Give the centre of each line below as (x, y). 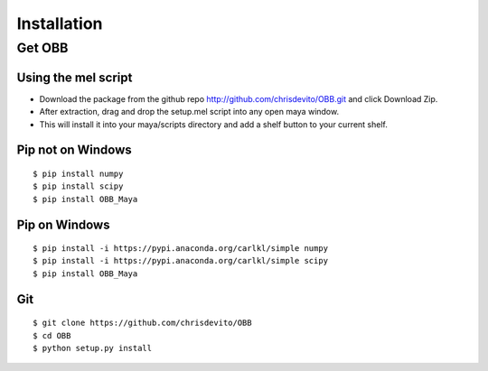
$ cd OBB (52, 335)
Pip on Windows (63, 224)
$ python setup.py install (93, 348)
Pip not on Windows (75, 150)
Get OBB (42, 48)
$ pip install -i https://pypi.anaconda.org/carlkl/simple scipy (181, 261)
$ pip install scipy (78, 186)
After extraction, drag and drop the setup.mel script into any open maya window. (189, 112)
